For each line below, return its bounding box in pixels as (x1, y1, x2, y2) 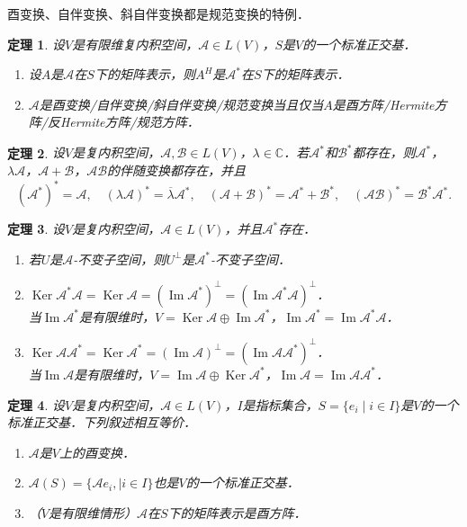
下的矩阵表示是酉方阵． (167, 503, 307, 522)
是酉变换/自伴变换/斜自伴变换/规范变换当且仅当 (39, 94, 324, 113)
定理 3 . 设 (7, 219, 65, 238)
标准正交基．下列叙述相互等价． (7, 413, 196, 432)
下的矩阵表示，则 (94, 65, 195, 84)
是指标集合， (242, 395, 319, 414)
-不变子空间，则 (73, 249, 166, 268)
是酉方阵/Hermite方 (332, 94, 447, 113)
